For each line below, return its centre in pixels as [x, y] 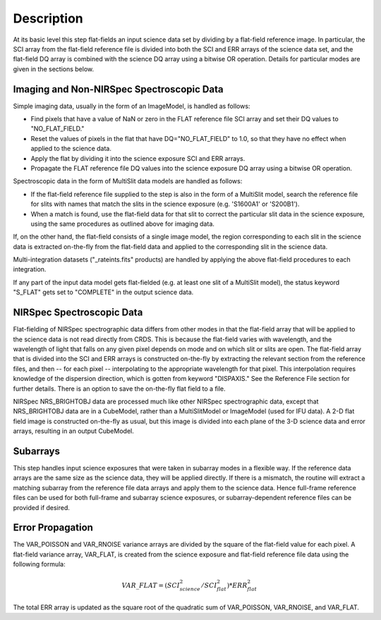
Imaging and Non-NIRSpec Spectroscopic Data [118, 89]
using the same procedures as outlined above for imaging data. [123, 224]
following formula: [40, 564]
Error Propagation [53, 528]
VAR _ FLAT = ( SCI [151, 586]
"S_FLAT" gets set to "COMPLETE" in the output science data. [103, 292]
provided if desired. [42, 507]
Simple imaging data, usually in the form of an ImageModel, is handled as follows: [132, 106]
